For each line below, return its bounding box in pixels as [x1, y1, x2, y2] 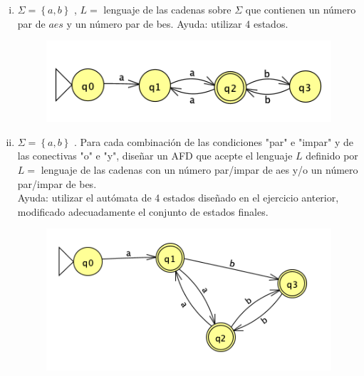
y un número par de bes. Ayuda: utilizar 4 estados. [66, 16, 288, 31]
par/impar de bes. [17, 176, 97, 191]
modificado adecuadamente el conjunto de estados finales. [17, 204, 269, 219]
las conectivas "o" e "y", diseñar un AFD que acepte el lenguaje [17, 148, 293, 163]
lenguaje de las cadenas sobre [103, 2, 232, 16]
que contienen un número [245, 2, 356, 16]
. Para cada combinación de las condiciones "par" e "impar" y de [73, 134, 353, 149]
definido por [306, 148, 358, 163]
